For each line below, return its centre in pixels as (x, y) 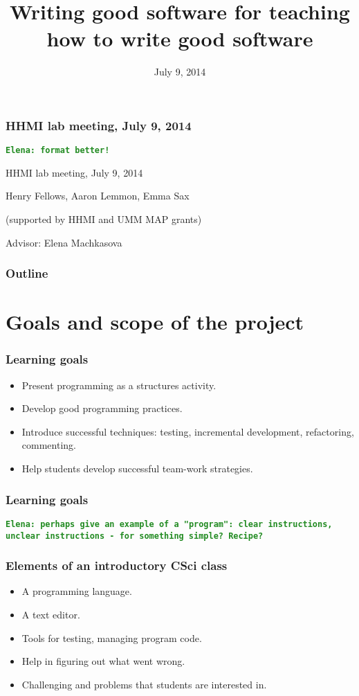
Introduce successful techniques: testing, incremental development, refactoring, (188, 431)
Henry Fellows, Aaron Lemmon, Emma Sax (98, 196)
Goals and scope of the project (155, 322)
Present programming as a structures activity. (119, 385)
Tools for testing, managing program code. (112, 637)
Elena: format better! (58, 151)
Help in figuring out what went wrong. (103, 661)
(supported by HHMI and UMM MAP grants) (104, 219)
